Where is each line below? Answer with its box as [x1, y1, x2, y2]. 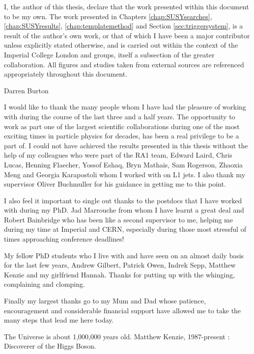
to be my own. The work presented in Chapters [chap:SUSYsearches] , [4, 11, 212, 21]
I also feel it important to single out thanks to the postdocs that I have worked [4, 195, 242, 205]
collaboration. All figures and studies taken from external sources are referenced [4, 59, 244, 69]
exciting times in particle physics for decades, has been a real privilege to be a [4, 131, 239, 141]
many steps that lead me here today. [4, 315, 114, 325]
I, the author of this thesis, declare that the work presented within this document [4, 1, 249, 11]
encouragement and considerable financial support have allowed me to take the [4, 305, 241, 315]
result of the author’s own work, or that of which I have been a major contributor [4, 30, 250, 40]
